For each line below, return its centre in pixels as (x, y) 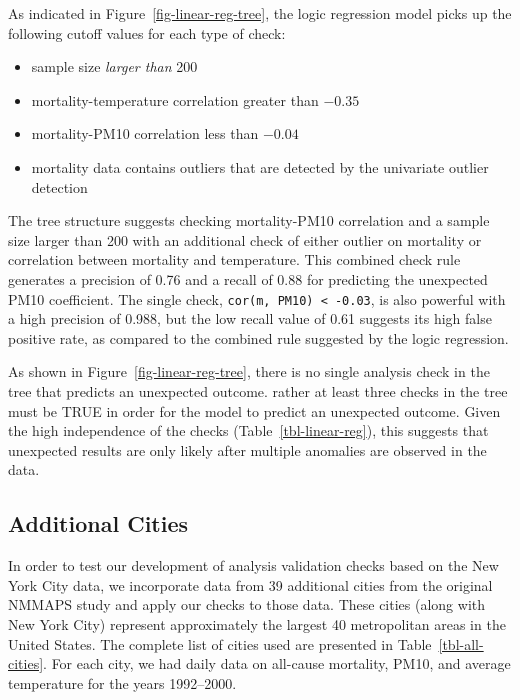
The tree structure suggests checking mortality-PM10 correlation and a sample (249, 220)
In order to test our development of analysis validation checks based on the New (253, 565)
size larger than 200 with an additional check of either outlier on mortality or (245, 239)
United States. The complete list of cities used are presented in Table (220, 643)
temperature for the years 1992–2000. (122, 682)
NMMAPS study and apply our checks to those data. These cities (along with (247, 604)
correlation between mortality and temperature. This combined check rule (234, 259)
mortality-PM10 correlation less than (145, 133)
